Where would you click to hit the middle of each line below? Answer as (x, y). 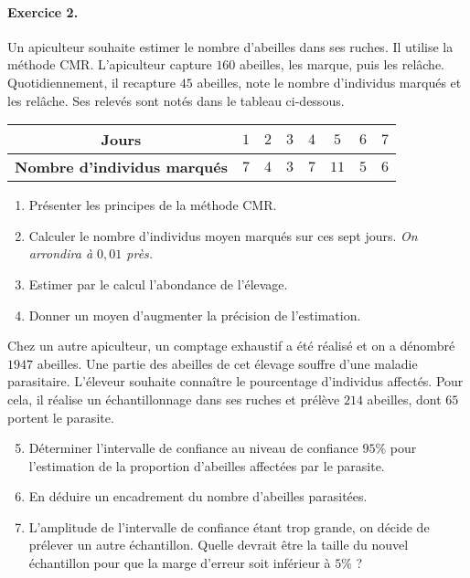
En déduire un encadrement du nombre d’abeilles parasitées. (198, 496)
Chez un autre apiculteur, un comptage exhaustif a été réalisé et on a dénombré (231, 346)
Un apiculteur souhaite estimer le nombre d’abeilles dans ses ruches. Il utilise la (230, 46)
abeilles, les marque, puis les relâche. (342, 64)
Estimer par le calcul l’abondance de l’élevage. (158, 284)
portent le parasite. (61, 417)
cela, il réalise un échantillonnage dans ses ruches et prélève (174, 399)
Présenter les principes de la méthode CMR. (153, 205)
